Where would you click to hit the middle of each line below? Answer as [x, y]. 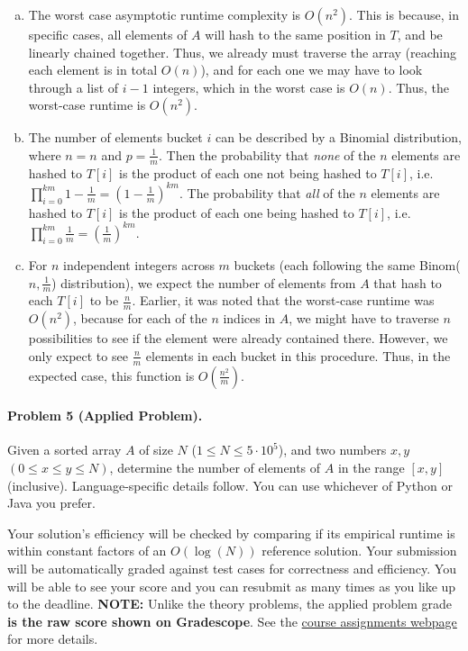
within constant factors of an [87, 551]
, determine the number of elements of [215, 468]
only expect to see [78, 355]
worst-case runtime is [87, 105]
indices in [249, 318]
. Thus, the [419, 87]
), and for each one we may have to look [312, 70]
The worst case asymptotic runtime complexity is [165, 14]
